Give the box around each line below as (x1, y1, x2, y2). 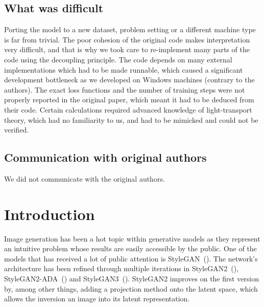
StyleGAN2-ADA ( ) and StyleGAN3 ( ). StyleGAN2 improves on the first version (4, 273, 259, 284)
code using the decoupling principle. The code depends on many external (4, 54, 232, 64)
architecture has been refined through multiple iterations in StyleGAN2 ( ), (4, 263, 238, 274)
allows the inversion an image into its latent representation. (4, 293, 190, 304)
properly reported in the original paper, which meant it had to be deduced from (4, 94, 254, 105)
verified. (4, 124, 29, 135)
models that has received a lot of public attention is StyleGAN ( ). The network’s (4, 253, 258, 264)
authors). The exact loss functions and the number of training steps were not (4, 84, 245, 95)
